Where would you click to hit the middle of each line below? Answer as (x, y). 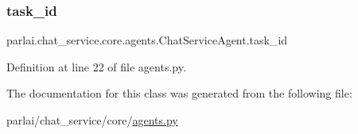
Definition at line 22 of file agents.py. (96, 66)
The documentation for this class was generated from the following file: (179, 93)
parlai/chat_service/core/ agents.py (92, 120)
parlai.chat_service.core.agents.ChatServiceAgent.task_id (147, 40)
